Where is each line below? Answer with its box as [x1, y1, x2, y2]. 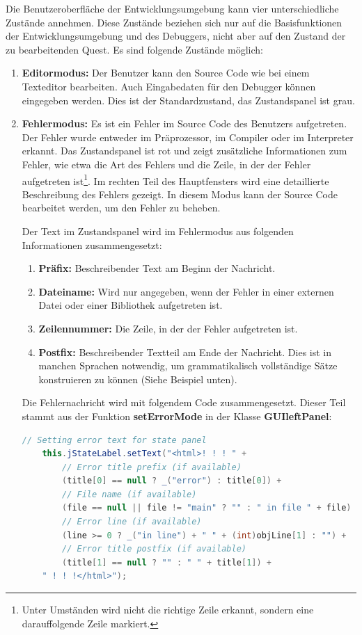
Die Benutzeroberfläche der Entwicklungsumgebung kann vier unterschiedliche [6, 1, 339, 15]
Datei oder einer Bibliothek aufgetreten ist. [38, 298, 223, 312]
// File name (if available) [62, 489, 197, 499]
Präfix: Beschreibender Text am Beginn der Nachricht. [38, 261, 276, 275]
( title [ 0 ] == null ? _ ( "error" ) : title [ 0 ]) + [62, 476, 282, 486]
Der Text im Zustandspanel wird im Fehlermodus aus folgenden [22, 223, 294, 238]
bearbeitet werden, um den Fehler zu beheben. [22, 200, 221, 215]
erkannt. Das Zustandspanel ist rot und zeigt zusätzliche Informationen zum [22, 143, 347, 158]
